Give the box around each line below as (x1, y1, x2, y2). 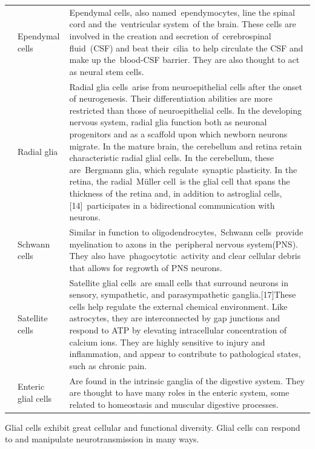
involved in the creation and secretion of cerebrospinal (69, 29, 271, 42)
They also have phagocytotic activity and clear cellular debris (69, 249, 301, 262)
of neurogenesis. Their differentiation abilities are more (69, 92, 273, 105)
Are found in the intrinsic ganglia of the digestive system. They (69, 374, 305, 387)
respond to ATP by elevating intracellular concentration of (69, 323, 287, 336)
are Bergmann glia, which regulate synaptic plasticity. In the (69, 163, 297, 175)
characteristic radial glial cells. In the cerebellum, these (69, 151, 274, 164)
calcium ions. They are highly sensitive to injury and (69, 335, 265, 348)
